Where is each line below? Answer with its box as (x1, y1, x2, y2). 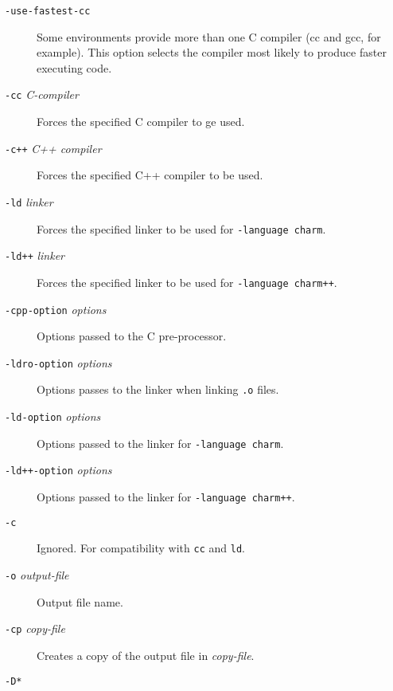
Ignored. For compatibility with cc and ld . (37, 540, 245, 556)
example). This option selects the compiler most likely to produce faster (37, 44, 387, 61)
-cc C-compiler (5, 86, 79, 103)
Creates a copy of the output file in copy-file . (37, 646, 255, 663)
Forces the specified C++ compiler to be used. (37, 167, 263, 183)
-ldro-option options (5, 354, 112, 371)
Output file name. (37, 593, 123, 610)
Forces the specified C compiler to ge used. (37, 113, 245, 130)
